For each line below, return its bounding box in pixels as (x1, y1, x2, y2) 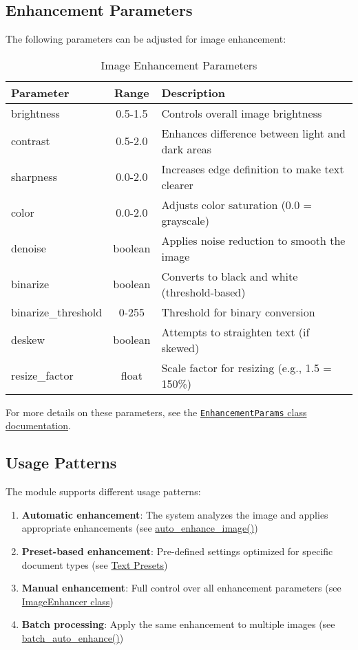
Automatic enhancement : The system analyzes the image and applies (21, 507, 328, 521)
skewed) (161, 339, 200, 356)
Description (161, 84, 226, 100)
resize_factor (11, 367, 74, 384)
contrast (11, 133, 50, 149)
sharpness (11, 169, 57, 185)
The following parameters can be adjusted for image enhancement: (6, 32, 286, 46)
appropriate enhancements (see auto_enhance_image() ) (21, 521, 258, 535)
